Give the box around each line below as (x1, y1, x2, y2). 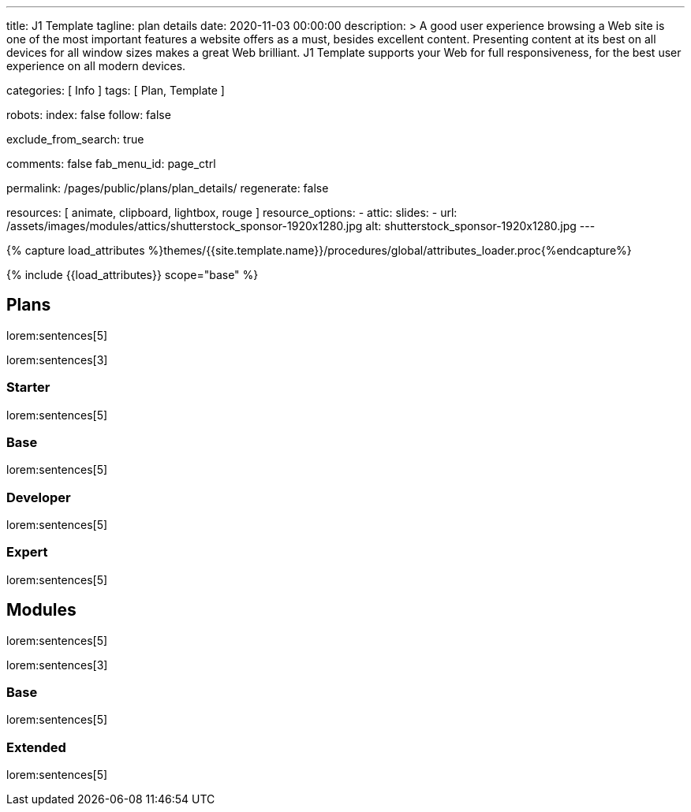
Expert (6, 544, 48, 561)
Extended (6, 739, 66, 755)
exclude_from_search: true (6, 132, 144, 146)
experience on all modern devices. (6, 59, 186, 73)
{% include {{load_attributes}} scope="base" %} (6, 268, 259, 281)
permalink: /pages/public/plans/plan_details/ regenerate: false (6, 181, 329, 195)
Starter (6, 379, 50, 396)
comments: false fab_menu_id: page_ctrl (6, 157, 216, 170)
